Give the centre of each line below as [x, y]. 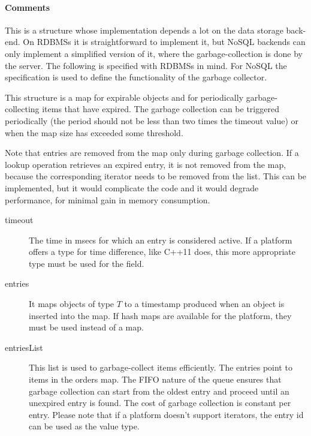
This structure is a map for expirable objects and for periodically [124, 97]
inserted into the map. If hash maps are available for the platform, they [160, 315]
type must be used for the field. [87, 263]
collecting [22, 109]
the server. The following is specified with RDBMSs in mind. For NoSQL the [146, 65]
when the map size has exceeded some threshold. [94, 132]
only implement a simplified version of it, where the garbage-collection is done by [154, 53]
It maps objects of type [72, 304]
